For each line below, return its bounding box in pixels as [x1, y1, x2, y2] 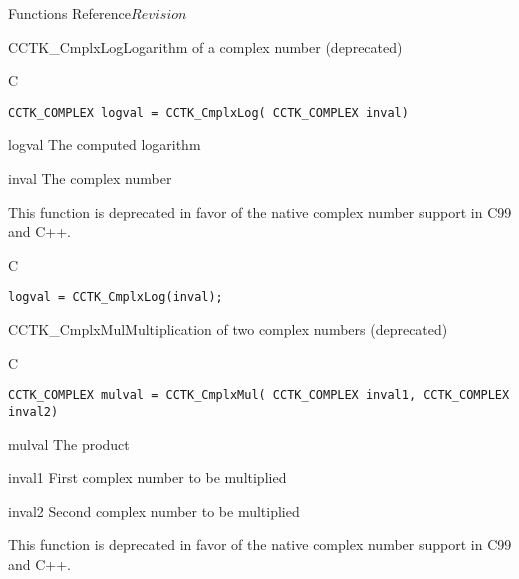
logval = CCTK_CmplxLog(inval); [8, 290, 223, 305]
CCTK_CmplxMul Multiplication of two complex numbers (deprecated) [8, 319, 448, 340]
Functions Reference [8, 3, 132, 23]
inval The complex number [8, 168, 172, 189]
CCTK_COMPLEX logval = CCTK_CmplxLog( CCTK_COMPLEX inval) [8, 105, 409, 120]
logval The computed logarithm [8, 134, 201, 155]
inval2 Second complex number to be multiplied [8, 500, 300, 521]
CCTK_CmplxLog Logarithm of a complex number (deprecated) [8, 36, 403, 57]
